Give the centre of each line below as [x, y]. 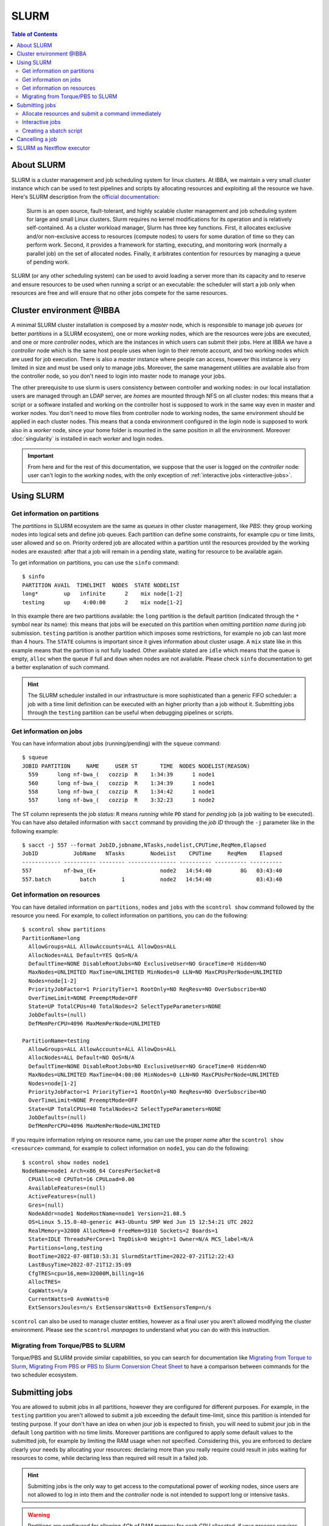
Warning [39, 1514]
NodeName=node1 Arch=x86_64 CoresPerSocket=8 [91, 1171]
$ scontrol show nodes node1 [65, 1162]
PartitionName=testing [56, 1040]
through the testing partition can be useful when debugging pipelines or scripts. [131, 712]
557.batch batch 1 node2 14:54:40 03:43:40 [152, 879]
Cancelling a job [37, 139]
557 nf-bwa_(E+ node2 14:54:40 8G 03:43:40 [152, 871]
